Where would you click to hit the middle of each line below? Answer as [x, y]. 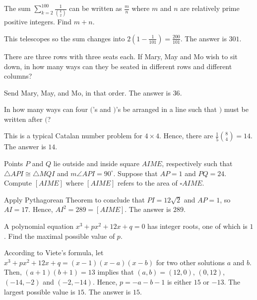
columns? [18, 76]
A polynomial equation [39, 226]
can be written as [96, 8]
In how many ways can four [46, 109]
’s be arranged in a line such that [166, 109]
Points [14, 163]
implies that [116, 272]
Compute [18, 183]
